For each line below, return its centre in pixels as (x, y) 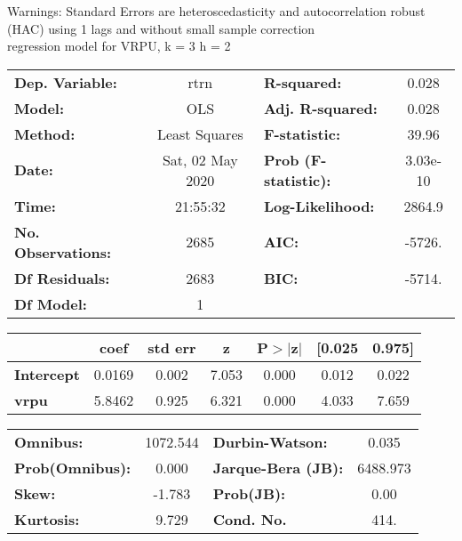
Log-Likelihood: (319, 206)
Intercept (47, 374)
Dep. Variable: (66, 82)
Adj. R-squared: (320, 108)
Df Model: (51, 303)
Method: (45, 133)
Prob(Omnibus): (73, 467)
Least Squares (200, 133)
